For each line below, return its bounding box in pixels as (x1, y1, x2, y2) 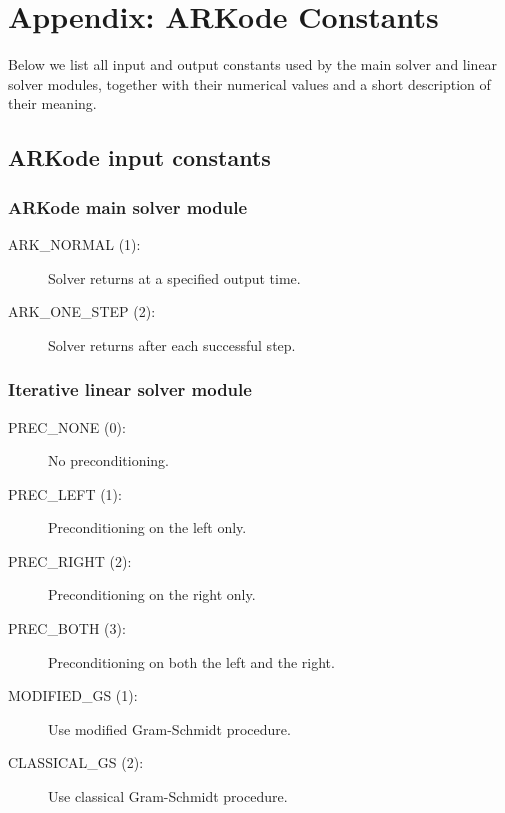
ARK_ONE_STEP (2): (8, 301, 156, 322)
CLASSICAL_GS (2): (8, 752, 144, 773)
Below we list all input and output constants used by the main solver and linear (8, 54, 498, 75)
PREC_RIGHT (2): (8, 550, 132, 571)
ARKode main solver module (8, 194, 248, 219)
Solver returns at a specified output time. (48, 267, 301, 288)
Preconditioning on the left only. (48, 517, 247, 538)
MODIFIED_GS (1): (8, 685, 138, 706)
